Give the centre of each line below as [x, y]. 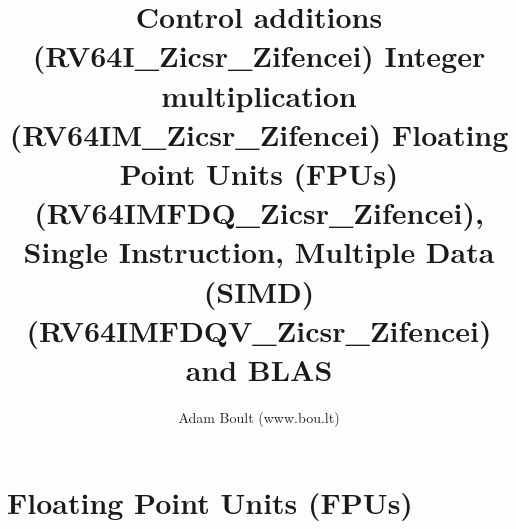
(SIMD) [259, 290]
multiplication [259, 94]
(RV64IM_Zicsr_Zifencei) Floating [259, 133]
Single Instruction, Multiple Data [259, 251]
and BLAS [259, 368]
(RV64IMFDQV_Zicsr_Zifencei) [259, 329]
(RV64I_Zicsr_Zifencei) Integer [259, 55]
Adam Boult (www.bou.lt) [259, 416]
